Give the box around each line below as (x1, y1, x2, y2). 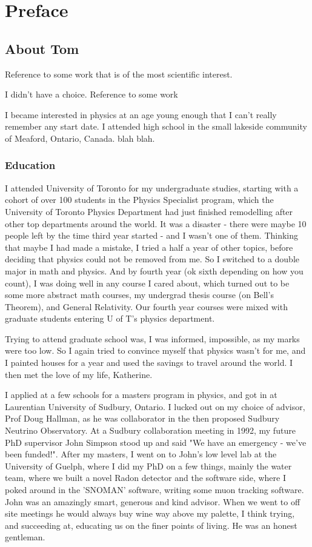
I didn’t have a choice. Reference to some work (5, 88, 178, 101)
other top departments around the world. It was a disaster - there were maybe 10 (5, 217, 307, 230)
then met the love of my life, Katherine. (5, 368, 153, 380)
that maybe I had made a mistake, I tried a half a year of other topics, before (5, 240, 293, 253)
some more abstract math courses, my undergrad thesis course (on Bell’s (5, 288, 274, 301)
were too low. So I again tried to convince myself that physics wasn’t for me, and (5, 344, 306, 357)
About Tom (5, 39, 79, 58)
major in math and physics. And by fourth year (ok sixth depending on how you (5, 264, 304, 277)
